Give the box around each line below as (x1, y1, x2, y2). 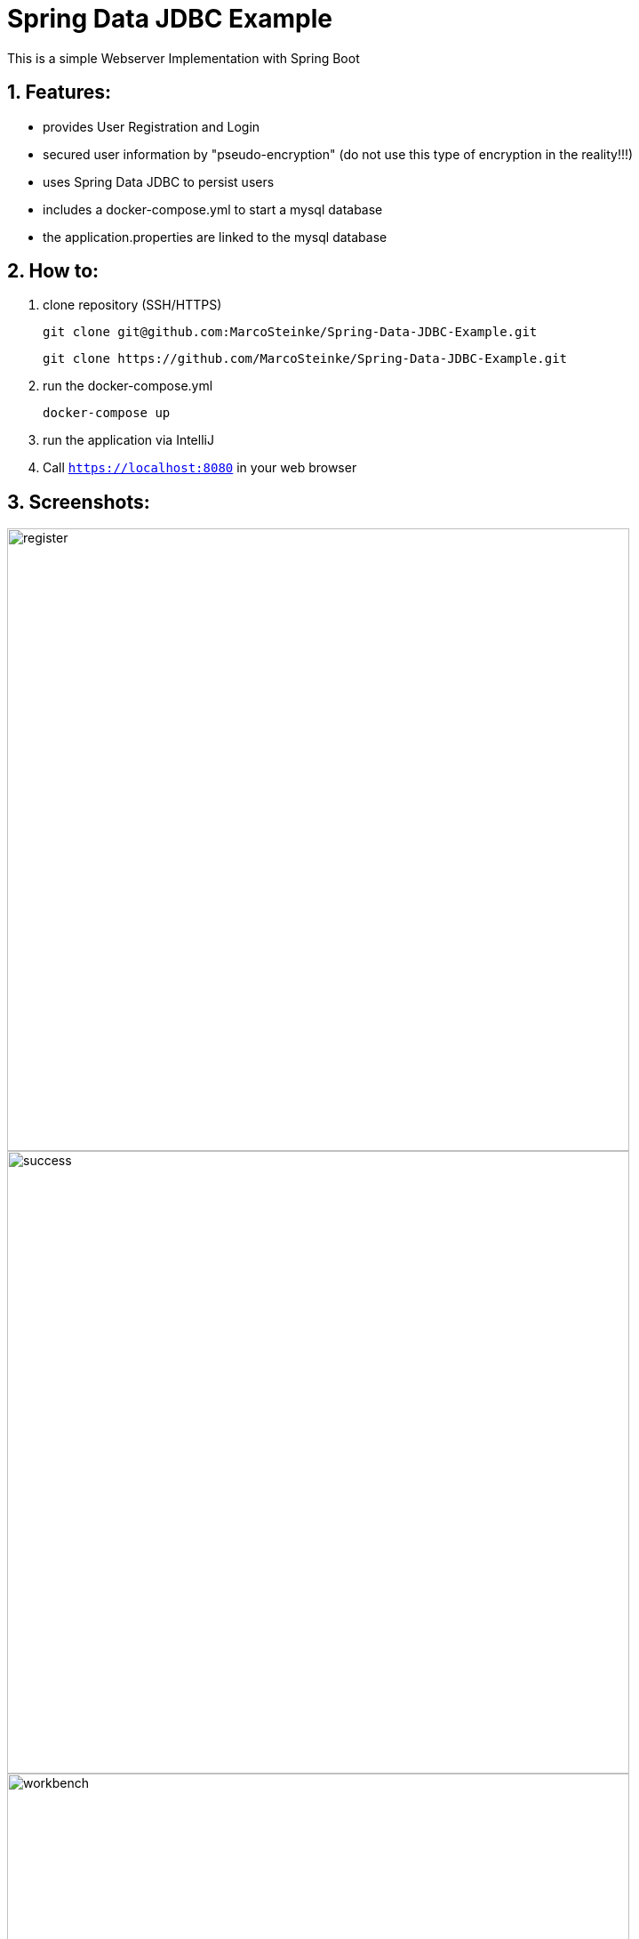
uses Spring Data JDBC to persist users (43, 173, 275, 189)
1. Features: (7, 81, 112, 104)
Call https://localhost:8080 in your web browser (43, 460, 357, 476)
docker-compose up (43, 406, 171, 421)
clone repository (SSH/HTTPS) (43, 297, 222, 313)
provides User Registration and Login (43, 118, 260, 134)
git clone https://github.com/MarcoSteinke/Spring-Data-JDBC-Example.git (43, 351, 568, 366)
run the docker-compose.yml (43, 378, 213, 394)
